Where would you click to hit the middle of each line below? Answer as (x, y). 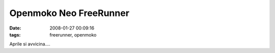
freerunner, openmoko (73, 34)
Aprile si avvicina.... (30, 44)
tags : (15, 34)
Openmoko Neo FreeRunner (70, 13)
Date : (15, 28)
